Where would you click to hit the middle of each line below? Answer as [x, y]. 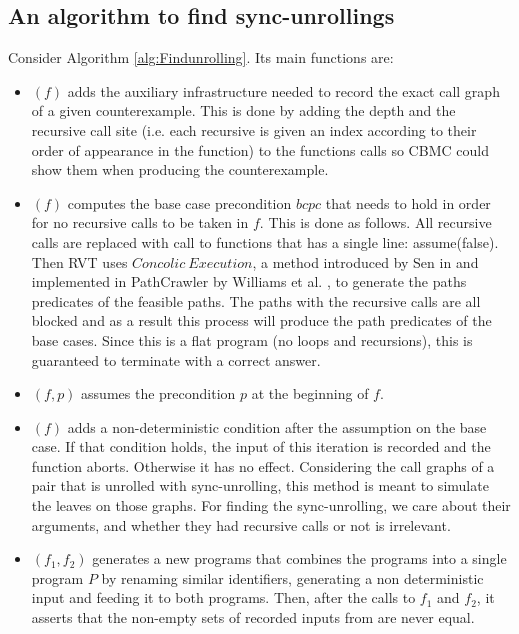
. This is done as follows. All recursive [375, 222]
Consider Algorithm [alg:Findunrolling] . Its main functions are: [201, 57]
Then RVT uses [79, 261]
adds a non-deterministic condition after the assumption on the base [277, 426]
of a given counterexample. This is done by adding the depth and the [243, 110]
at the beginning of [310, 393]
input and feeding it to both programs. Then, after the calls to [223, 597]
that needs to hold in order [408, 202]
